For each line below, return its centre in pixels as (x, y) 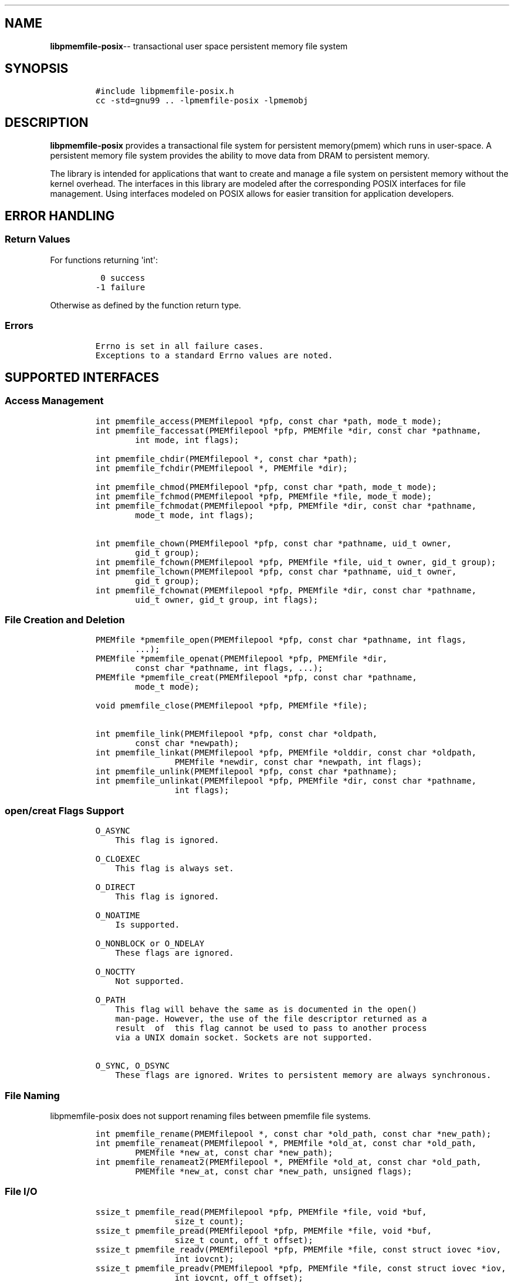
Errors (19, 326)
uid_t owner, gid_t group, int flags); (227, 599)
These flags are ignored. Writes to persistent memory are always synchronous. (303, 1075)
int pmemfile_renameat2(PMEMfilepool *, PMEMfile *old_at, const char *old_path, (288, 1162)
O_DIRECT (115, 887)
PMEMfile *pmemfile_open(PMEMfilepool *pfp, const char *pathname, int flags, (281, 640)
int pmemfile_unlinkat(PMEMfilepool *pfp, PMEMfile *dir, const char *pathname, (286, 781)
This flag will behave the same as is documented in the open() (266, 1010)
